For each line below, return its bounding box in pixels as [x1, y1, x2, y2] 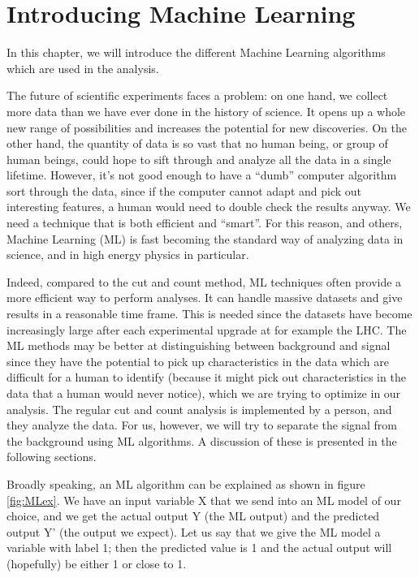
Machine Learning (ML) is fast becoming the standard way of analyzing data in [6, 230, 404, 247]
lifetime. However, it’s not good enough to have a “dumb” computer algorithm [6, 166, 397, 183]
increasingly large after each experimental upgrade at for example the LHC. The [6, 321, 407, 338]
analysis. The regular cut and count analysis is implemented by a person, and [6, 400, 392, 417]
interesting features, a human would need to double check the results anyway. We [6, 198, 411, 215]
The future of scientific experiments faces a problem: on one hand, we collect [6, 87, 388, 104]
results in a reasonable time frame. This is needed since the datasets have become [6, 305, 413, 322]
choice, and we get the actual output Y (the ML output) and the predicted [6, 507, 380, 524]
